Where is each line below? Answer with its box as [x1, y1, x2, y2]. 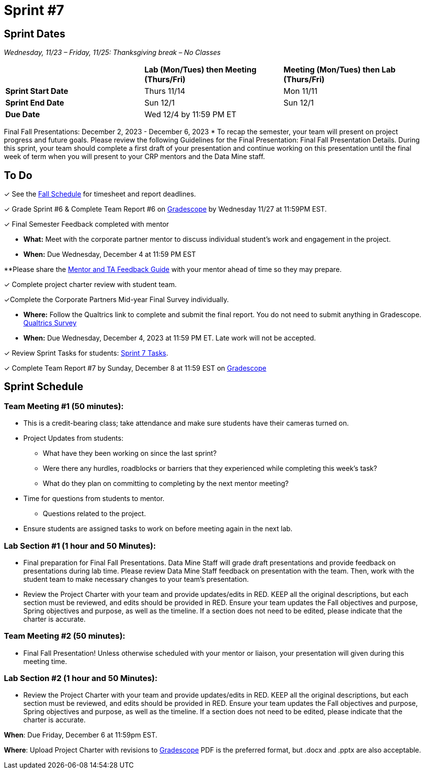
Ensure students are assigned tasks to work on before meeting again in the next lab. [23, 524, 293, 533]
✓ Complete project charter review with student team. [4, 280, 177, 289]
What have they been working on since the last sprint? [43, 449, 217, 458]
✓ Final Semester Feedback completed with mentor [4, 220, 169, 229]
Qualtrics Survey [23, 319, 77, 327]
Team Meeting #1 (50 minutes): [4, 401, 124, 411]
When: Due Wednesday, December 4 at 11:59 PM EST [23, 250, 196, 259]
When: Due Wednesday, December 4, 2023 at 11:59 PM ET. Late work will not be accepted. [23, 334, 316, 342]
